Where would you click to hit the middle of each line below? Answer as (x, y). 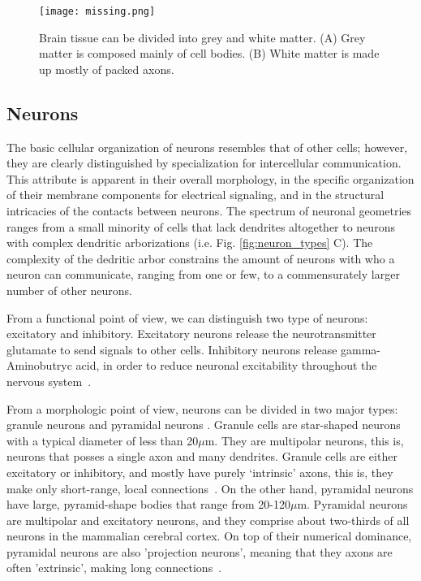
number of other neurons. (69, 290)
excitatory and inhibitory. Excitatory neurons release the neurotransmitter (191, 334)
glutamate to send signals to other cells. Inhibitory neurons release (172, 349)
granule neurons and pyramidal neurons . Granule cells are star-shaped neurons (204, 425)
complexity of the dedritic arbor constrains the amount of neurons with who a (201, 258)
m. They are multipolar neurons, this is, (304, 440)
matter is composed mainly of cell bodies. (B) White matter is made (209, 53)
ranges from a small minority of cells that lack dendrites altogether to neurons (201, 226)
